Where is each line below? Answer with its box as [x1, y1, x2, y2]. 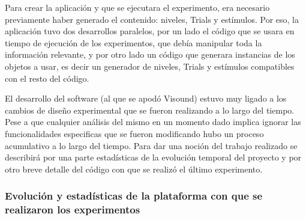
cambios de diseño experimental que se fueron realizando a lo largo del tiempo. [5, 103, 295, 116]
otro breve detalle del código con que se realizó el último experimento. [5, 162, 263, 175]
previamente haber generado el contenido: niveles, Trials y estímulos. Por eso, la [5, 13, 299, 25]
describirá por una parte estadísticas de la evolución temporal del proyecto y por [5, 151, 302, 163]
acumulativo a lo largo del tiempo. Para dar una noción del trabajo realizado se [5, 139, 298, 151]
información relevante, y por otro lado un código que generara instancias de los [5, 48, 295, 61]
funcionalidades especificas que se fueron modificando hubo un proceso [5, 127, 264, 139]
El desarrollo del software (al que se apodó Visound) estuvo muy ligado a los [5, 92, 287, 105]
